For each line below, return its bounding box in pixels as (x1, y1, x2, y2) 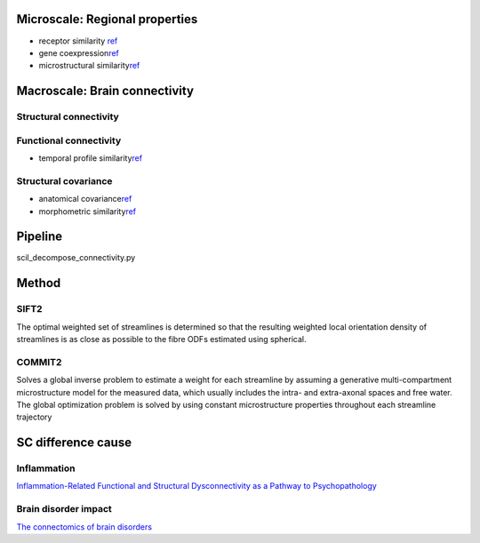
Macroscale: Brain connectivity (16, 84, 195, 99)
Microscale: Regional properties (16, 12, 198, 27)
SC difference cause (16, 435, 132, 451)
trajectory (16, 411, 52, 422)
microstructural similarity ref (38, 60, 140, 71)
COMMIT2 (16, 355, 62, 368)
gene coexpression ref (38, 47, 120, 58)
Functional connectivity (16, 134, 122, 147)
